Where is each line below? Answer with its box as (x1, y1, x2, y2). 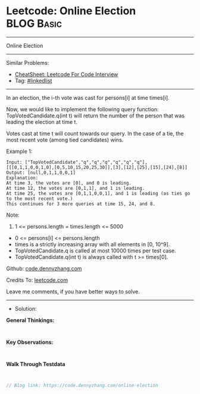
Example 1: (6, 148, 33, 155)
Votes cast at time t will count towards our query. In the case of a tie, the (6, 130, 184, 137)
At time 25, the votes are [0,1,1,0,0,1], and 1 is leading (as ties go (6, 190, 190, 196)
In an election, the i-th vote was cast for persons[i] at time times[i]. (6, 94, 170, 101)
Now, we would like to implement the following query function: (6, 105, 159, 112)
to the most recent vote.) (6, 195, 73, 202)
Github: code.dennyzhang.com (6, 265, 82, 272)
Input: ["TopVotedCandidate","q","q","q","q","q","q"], (6, 159, 148, 165)
